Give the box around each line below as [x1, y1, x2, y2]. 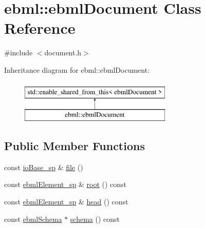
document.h [44, 47, 82, 58]
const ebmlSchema [4, 213, 62, 224]
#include [4, 47, 33, 58]
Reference [4, 17, 76, 38]
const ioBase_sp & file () [4, 161, 83, 172]
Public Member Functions [4, 138, 145, 154]
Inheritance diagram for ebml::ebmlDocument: [4, 64, 150, 75]
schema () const [70, 213, 120, 224]
